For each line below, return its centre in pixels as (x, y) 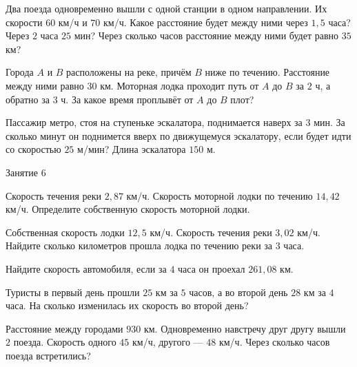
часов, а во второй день (238, 292)
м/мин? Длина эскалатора (132, 149)
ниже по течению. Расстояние (267, 72)
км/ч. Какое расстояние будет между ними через (205, 22)
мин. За (329, 122)
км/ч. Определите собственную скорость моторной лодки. (128, 209)
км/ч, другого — (167, 342)
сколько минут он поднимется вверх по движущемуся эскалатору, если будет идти (178, 135)
